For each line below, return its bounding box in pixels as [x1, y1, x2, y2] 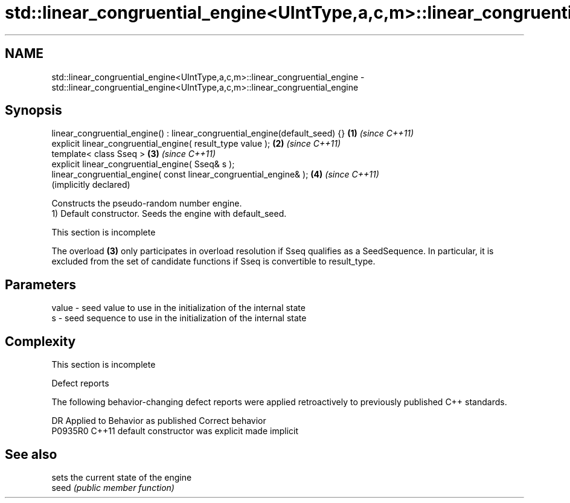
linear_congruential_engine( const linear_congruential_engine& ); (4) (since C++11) [51, 169, 379, 180]
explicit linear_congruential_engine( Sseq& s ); [51, 159, 235, 170]
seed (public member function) [51, 482, 175, 493]
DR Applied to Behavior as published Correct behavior [51, 415, 266, 426]
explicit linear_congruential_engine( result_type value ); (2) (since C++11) [51, 138, 341, 149]
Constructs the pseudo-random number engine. [51, 198, 242, 209]
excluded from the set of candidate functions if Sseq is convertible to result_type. [51, 256, 376, 267]
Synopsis [5, 103, 62, 118]
